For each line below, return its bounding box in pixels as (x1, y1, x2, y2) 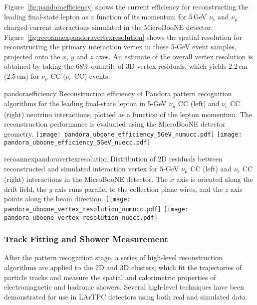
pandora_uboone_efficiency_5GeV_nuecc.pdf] (4, 139, 151, 147)
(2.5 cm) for (4, 71, 39, 81)
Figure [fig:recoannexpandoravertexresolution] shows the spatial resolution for (4, 31, 242, 42)
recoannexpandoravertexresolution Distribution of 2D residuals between (4, 153, 223, 164)
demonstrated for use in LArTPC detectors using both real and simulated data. (4, 291, 248, 302)
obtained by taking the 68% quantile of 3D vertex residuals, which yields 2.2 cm (4, 61, 248, 71)
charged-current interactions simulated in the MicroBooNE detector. (4, 22, 213, 32)
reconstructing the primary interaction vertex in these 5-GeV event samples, (4, 41, 237, 52)
